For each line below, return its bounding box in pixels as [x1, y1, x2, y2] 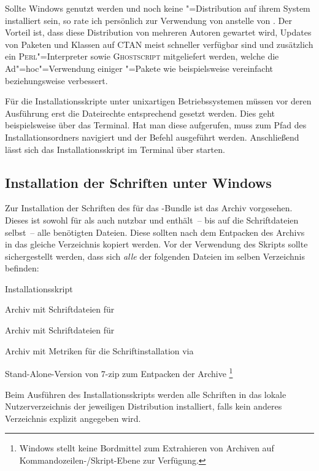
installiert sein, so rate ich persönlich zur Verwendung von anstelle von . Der [5, 14, 292, 26]
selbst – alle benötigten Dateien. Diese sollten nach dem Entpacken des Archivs [5, 225, 305, 238]
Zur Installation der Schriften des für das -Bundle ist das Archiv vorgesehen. [5, 201, 293, 214]
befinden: [5, 262, 39, 274]
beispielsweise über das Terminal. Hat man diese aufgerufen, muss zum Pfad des [5, 119, 307, 131]
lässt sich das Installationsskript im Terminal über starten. [5, 142, 225, 155]
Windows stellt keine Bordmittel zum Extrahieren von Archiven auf [19, 442, 274, 454]
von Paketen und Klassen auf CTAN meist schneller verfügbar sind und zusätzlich [5, 37, 313, 50]
